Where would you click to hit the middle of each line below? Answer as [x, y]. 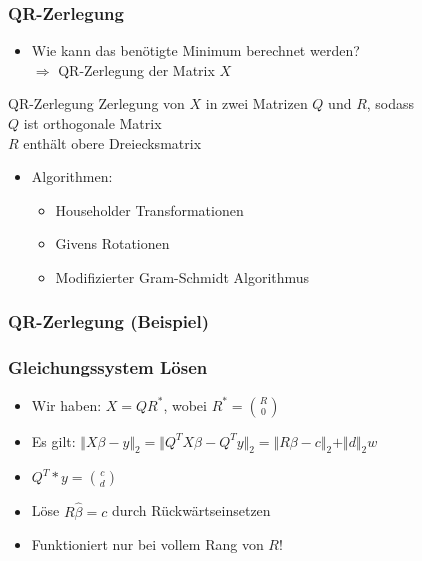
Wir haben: [66, 404]
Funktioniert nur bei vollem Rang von [147, 544]
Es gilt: [53, 440]
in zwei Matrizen [256, 103]
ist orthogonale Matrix [92, 123]
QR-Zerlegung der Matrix [136, 69]
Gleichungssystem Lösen [108, 367]
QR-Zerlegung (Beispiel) [109, 321]
